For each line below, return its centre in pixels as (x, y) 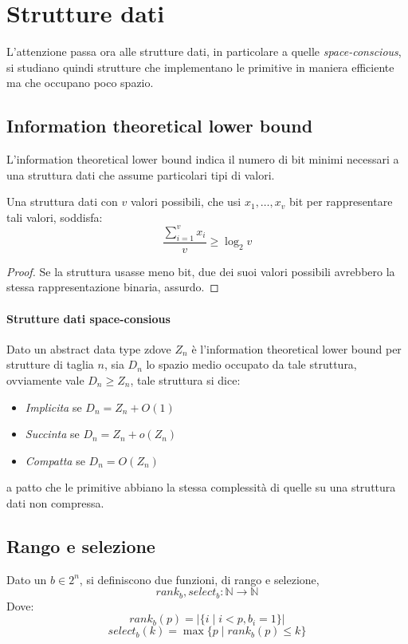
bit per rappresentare (341, 201)
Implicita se (53, 407)
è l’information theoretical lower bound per (296, 348)
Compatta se (55, 460)
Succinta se (52, 434)
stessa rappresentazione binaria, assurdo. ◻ (113, 287)
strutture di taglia (50, 364)
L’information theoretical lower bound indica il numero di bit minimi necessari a (203, 159)
